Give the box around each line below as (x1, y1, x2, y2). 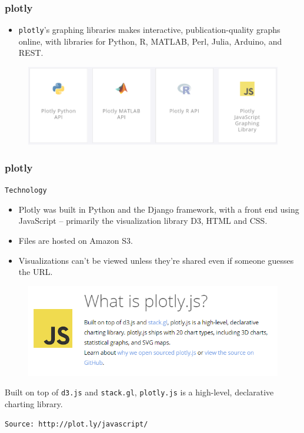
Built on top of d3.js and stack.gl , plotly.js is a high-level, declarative (5, 386, 274, 398)
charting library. (5, 397, 63, 409)
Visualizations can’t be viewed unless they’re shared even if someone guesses (18, 254, 294, 266)
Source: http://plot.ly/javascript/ (5, 419, 148, 428)
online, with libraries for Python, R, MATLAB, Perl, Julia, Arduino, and (18, 35, 282, 47)
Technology (5, 186, 47, 195)
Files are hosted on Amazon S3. (18, 234, 133, 246)
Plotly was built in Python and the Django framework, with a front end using (18, 203, 299, 215)
